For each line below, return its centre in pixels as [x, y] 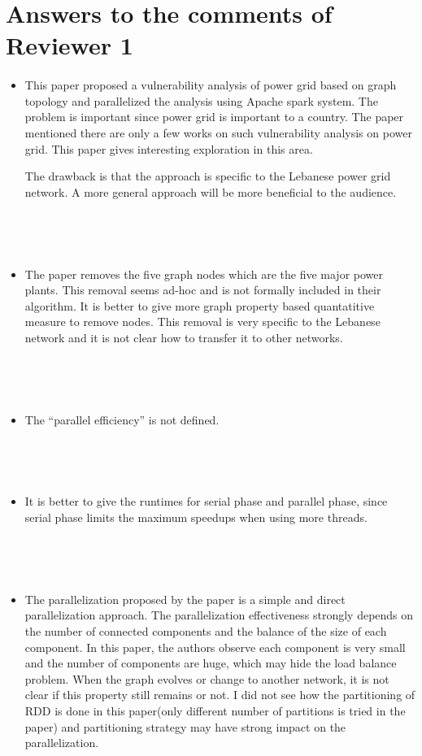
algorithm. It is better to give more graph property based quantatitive [200, 305]
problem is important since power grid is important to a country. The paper [214, 117]
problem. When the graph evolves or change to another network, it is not [207, 678]
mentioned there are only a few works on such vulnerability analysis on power [218, 132]
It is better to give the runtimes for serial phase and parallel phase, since [206, 501]
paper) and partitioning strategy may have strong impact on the [185, 726]
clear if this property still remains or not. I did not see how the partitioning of [220, 695]
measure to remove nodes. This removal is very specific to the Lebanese [202, 322]
